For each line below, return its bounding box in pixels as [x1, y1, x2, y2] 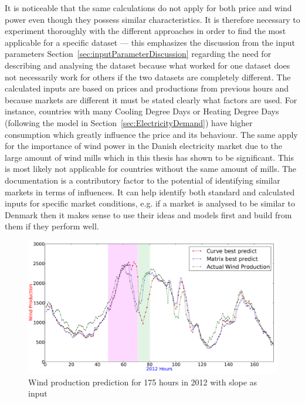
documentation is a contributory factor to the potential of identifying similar [5, 174, 280, 186]
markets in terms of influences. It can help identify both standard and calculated [5, 185, 295, 198]
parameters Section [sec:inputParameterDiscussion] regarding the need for [5, 48, 272, 60]
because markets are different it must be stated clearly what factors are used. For [5, 93, 297, 106]
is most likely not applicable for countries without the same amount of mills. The [5, 162, 297, 175]
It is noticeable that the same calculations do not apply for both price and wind [5, 2, 292, 13]
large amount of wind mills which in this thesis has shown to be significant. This [5, 151, 294, 163]
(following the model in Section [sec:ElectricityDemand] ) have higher [5, 116, 253, 128]
